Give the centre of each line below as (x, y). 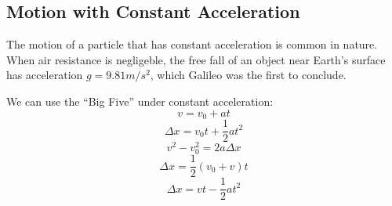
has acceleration (45, 75)
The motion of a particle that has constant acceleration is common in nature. (192, 44)
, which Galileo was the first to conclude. (248, 75)
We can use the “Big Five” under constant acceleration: (140, 101)
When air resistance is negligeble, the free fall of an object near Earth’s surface (196, 59)
